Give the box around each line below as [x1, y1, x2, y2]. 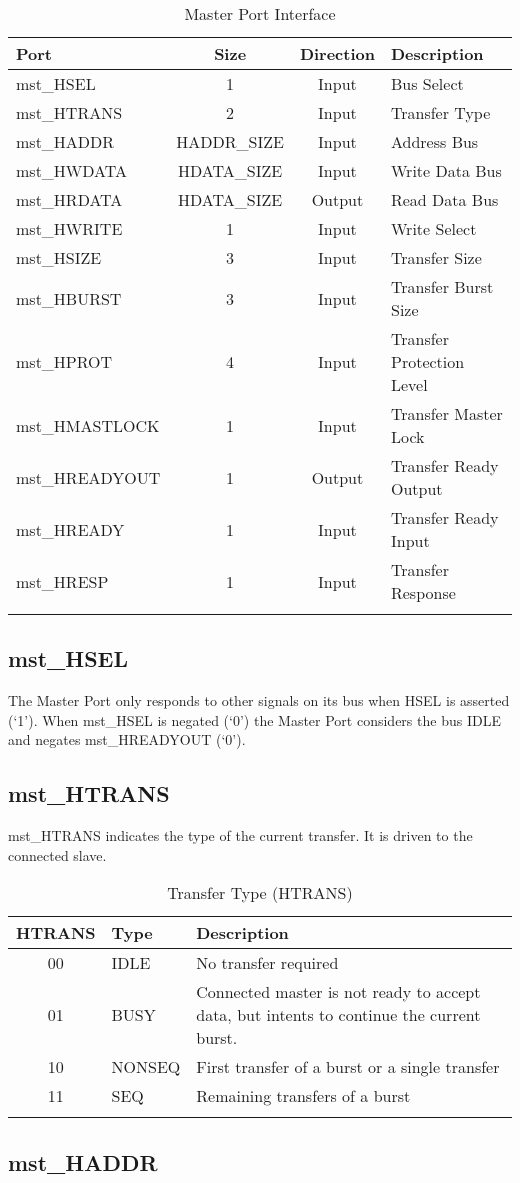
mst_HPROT [16, 350, 113, 373]
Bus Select [390, 72, 464, 95]
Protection [390, 350, 465, 373]
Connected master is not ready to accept [196, 980, 481, 1004]
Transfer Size [390, 246, 482, 269]
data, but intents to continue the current [196, 1003, 481, 1027]
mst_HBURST [16, 286, 122, 310]
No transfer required [196, 951, 339, 975]
